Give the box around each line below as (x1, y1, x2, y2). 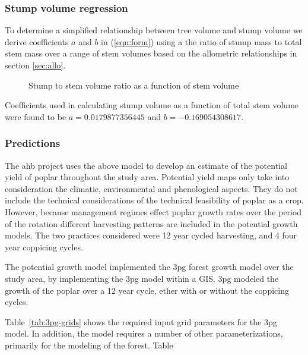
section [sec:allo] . (5, 59, 66, 71)
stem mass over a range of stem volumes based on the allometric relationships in (5, 47, 297, 59)
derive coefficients (5, 35, 69, 48)
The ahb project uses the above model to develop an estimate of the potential (5, 159, 287, 171)
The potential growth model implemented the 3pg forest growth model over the (5, 260, 294, 273)
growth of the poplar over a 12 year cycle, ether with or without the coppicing (5, 284, 289, 296)
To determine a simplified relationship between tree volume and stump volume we (5, 24, 303, 36)
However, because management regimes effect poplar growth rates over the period (5, 205, 302, 218)
